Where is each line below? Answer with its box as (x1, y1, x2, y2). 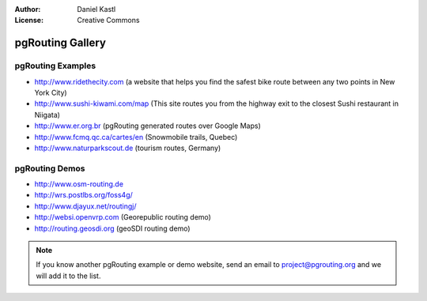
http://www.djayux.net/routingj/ (34, 201, 137, 211)
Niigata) (34, 110, 61, 119)
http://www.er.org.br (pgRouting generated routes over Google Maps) (34, 121, 261, 130)
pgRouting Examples (14, 60, 96, 71)
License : (14, 16, 43, 25)
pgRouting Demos (14, 163, 85, 174)
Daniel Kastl (77, 5, 116, 13)
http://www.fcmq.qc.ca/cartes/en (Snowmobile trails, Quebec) (34, 132, 238, 141)
